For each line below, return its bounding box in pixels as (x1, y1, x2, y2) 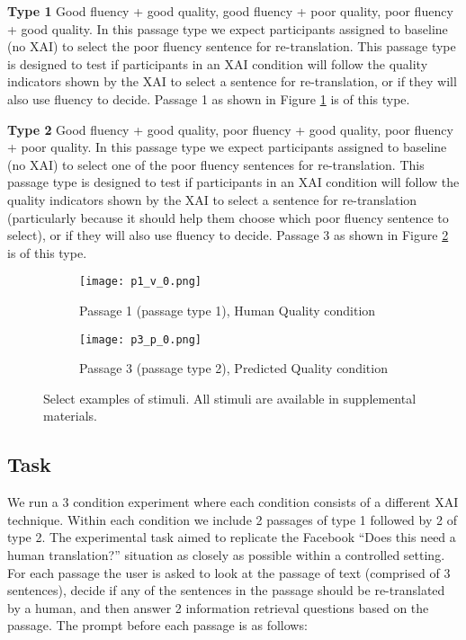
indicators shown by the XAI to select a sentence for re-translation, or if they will (7, 72, 457, 91)
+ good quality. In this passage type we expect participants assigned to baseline (7, 19, 448, 38)
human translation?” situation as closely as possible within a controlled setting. (7, 545, 445, 564)
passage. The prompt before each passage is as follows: (7, 616, 308, 635)
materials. (43, 406, 98, 425)
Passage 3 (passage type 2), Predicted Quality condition (79, 359, 388, 378)
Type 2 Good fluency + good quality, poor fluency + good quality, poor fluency (7, 120, 453, 138)
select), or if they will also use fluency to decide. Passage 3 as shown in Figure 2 (7, 226, 449, 244)
